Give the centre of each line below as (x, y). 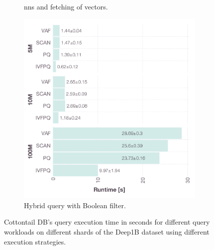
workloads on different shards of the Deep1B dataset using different (107, 231)
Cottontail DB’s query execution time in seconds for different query (107, 222)
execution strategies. (35, 241)
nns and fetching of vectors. (66, 6)
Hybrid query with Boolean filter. (75, 205)
